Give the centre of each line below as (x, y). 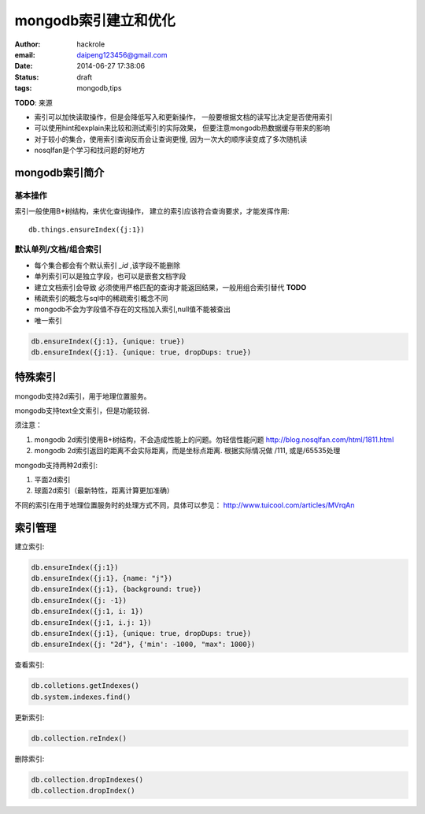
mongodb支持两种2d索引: (56, 465)
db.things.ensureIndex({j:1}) (87, 229)
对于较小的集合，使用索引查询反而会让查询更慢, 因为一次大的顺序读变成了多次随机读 (170, 139)
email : (25, 54)
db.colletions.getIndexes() (85, 686)
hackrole (91, 44)
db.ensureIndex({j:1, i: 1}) (87, 611)
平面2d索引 (52, 479)
